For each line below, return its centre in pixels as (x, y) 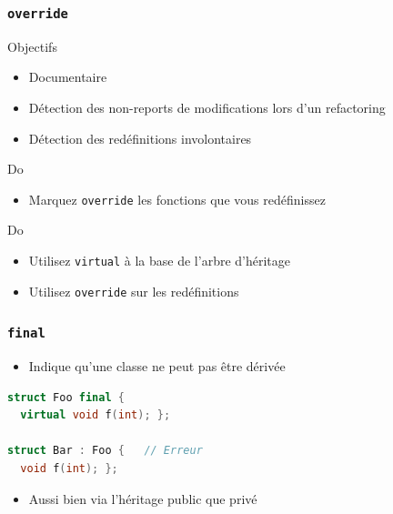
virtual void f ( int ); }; (96, 415)
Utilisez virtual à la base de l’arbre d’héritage (160, 260)
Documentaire (68, 77)
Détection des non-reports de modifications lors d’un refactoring (207, 107)
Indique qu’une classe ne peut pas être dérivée (157, 366)
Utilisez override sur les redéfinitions (134, 291)
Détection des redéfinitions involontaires (140, 138)
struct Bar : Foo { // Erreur (105, 451)
